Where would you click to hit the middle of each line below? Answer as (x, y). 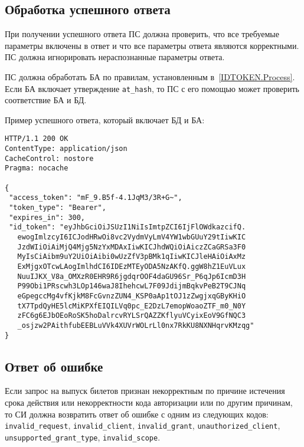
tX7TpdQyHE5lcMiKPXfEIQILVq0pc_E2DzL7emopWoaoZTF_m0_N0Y (132, 306)
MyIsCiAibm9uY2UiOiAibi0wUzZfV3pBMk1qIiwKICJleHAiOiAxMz (132, 257)
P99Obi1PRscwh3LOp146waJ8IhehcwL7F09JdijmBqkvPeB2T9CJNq (132, 286)
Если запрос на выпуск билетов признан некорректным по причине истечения (145, 391)
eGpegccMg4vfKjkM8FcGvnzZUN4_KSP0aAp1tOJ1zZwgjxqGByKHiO (132, 296)
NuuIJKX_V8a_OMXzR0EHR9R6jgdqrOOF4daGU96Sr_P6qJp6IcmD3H (132, 276)
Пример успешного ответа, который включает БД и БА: (105, 119)
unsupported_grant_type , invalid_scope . (83, 437)
